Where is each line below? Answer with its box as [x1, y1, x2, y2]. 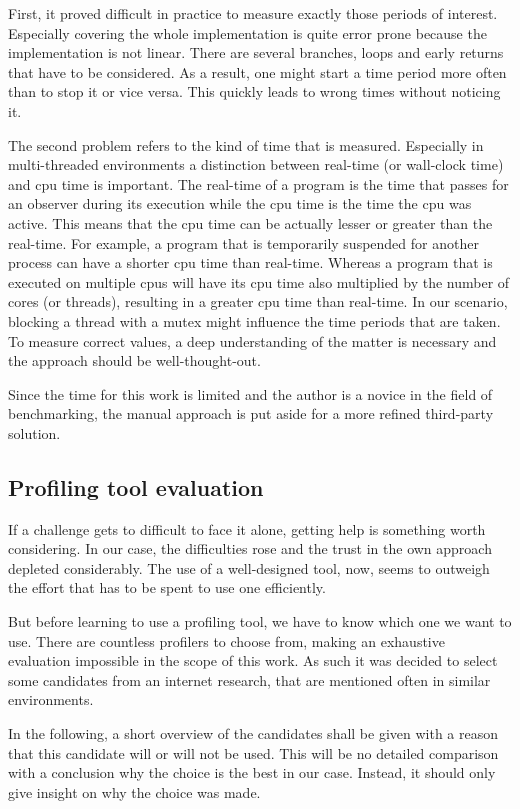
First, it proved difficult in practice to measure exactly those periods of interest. [8, 3, 498, 23]
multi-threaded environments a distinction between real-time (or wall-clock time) [8, 154, 504, 175]
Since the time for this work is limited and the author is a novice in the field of [8, 383, 493, 404]
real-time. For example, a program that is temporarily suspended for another [8, 232, 479, 253]
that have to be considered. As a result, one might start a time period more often [8, 61, 507, 82]
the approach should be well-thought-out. [8, 350, 261, 371]
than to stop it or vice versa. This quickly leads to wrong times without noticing [8, 81, 501, 102]
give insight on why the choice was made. [8, 781, 261, 802]
